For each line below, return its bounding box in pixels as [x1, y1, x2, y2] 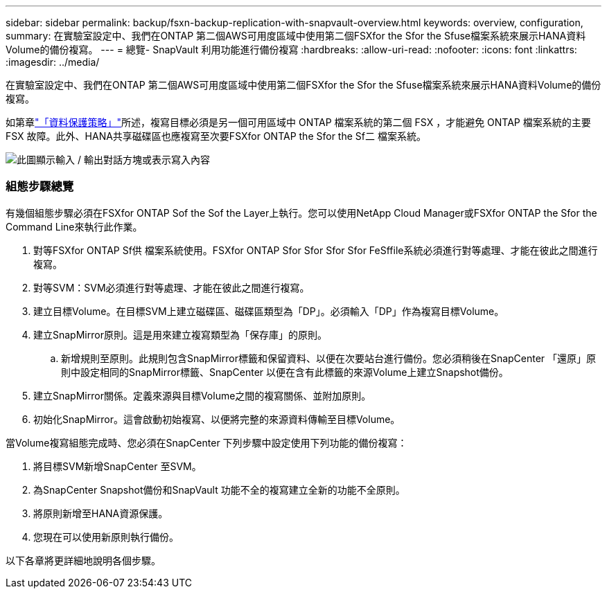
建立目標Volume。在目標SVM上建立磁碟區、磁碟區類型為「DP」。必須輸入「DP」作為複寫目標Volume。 [33, 305, 504, 317]
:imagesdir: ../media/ [6, 56, 100, 68]
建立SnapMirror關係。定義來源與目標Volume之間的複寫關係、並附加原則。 [33, 389, 371, 402]
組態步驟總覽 [6, 179, 74, 194]
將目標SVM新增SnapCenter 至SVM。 [33, 460, 202, 472]
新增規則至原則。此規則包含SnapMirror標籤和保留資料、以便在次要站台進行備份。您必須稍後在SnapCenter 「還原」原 [61, 352, 597, 364]
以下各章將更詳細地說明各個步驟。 [6, 554, 161, 566]
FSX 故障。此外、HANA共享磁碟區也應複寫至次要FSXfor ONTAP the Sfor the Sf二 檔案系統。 [6, 130, 426, 142]
